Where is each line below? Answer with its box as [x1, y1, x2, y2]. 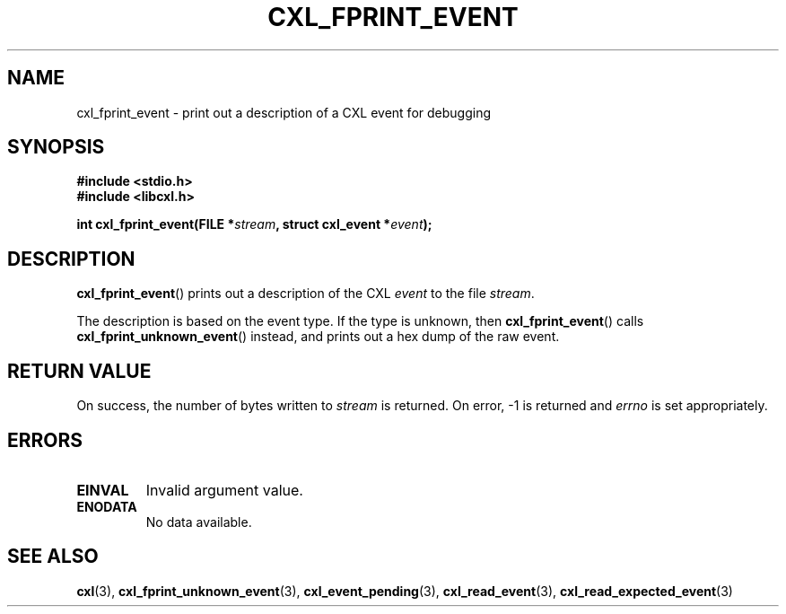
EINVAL [76, 480, 129, 499]
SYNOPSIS [7, 136, 105, 159]
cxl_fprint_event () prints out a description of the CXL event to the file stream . [76, 285, 535, 302]
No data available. [145, 513, 252, 530]
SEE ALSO [7, 545, 99, 568]
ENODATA [76, 498, 137, 514]
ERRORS [7, 428, 83, 452]
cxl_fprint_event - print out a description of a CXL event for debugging [76, 104, 491, 120]
